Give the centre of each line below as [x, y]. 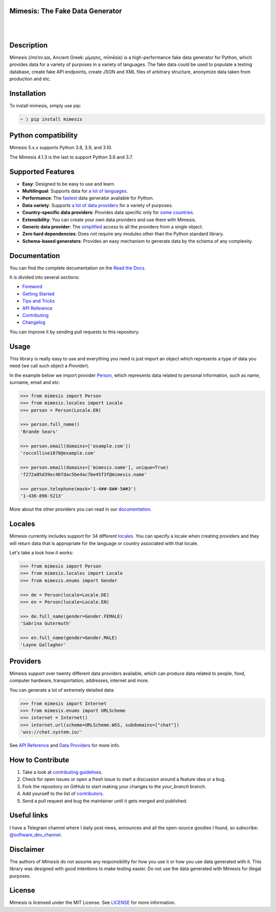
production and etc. [30, 79]
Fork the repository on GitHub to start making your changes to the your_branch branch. [114, 786]
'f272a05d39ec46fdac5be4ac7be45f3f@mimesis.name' [84, 475]
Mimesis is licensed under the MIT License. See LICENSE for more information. [93, 903]
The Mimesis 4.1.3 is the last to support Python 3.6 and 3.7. [71, 157]
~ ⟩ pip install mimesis [51, 119]
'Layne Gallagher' [43, 645]
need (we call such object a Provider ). [49, 366]
